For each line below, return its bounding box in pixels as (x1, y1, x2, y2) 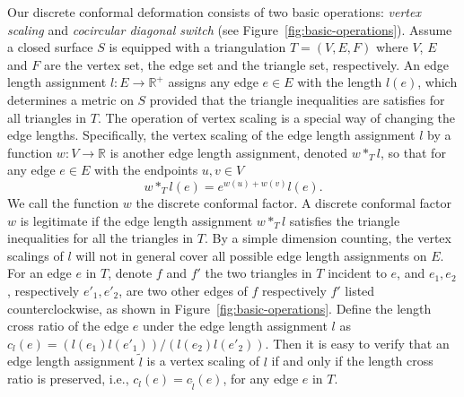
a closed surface (7, 38, 93, 56)
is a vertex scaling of (146, 351, 259, 370)
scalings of (7, 246, 64, 264)
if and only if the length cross (271, 351, 433, 370)
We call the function (7, 193, 119, 211)
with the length (297, 73, 382, 91)
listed (345, 280, 375, 299)
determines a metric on (7, 90, 134, 108)
